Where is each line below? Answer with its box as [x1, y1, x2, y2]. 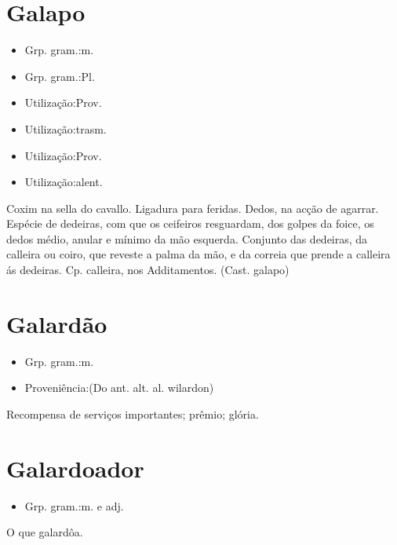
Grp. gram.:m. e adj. [24, 497, 124, 514]
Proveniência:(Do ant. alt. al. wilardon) [24, 379, 214, 396]
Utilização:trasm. [24, 120, 107, 137]
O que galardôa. [6, 524, 83, 540]
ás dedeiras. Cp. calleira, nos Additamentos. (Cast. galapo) [6, 262, 290, 278]
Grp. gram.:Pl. [24, 68, 95, 84]
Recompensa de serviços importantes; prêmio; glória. [6, 405, 259, 422]
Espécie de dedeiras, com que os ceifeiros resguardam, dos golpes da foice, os [6, 215, 374, 232]
